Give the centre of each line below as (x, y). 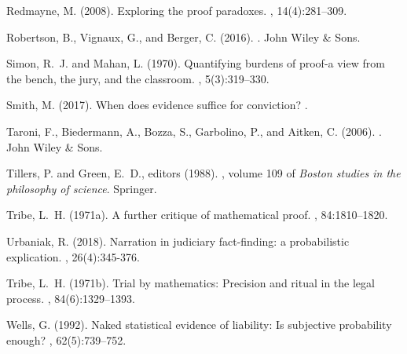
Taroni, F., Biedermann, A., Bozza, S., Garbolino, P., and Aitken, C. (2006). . (194, 131)
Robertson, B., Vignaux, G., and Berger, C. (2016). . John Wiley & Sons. (183, 36)
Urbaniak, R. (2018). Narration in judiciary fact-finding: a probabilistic (178, 241)
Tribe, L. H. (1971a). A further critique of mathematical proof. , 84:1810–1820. (197, 215)
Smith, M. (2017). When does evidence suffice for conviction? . (157, 105)
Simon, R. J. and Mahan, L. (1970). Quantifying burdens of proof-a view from (196, 63)
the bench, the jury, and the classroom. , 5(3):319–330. (138, 78)
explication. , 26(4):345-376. (73, 256)
